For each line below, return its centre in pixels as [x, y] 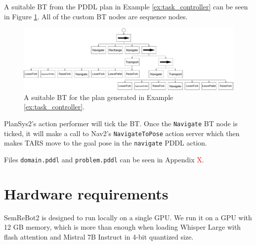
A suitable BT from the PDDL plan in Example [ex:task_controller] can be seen [126, 6]
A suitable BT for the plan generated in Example [99, 97]
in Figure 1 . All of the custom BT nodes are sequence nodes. [96, 16]
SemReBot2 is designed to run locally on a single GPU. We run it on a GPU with [128, 217]
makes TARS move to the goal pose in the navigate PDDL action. [106, 143]
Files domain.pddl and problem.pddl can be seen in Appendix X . [104, 159]
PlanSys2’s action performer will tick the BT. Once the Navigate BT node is [121, 123]
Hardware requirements [86, 193]
